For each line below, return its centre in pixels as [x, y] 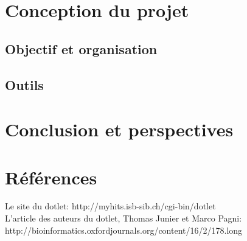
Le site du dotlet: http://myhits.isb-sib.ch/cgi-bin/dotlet [110, 206]
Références [51, 177]
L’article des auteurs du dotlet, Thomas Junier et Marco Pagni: [123, 218]
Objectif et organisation [81, 48]
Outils [24, 84]
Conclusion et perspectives [119, 129]
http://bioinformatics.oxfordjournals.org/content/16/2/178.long [124, 230]
